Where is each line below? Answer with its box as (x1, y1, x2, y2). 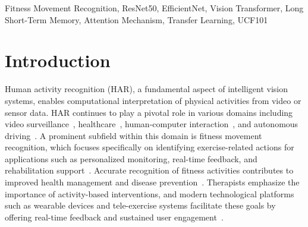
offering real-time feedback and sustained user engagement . (5, 210, 224, 223)
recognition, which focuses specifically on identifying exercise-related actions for (5, 141, 294, 153)
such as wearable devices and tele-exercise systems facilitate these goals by (5, 199, 276, 212)
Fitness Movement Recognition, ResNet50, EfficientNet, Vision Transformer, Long (5, 2, 304, 14)
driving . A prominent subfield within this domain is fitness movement (5, 129, 262, 141)
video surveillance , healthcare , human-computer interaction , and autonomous (5, 118, 298, 130)
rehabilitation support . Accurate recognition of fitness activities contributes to (5, 164, 294, 176)
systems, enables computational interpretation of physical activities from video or (5, 94, 301, 106)
